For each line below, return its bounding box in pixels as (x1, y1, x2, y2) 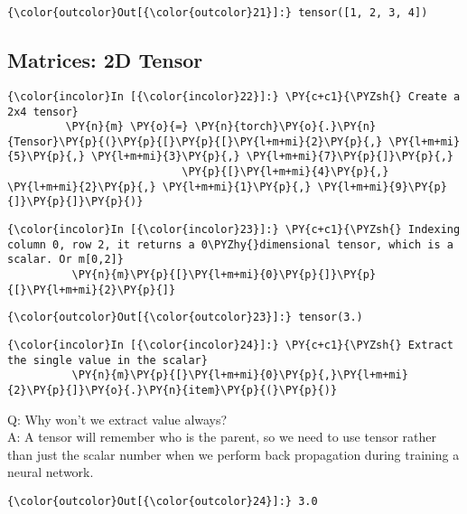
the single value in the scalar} (7, 353, 208, 367)
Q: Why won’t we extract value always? (7, 409, 228, 428)
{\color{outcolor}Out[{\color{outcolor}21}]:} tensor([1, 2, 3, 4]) (7, 6, 428, 19)
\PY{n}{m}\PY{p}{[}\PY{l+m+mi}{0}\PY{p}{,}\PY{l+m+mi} (71, 369, 408, 382)
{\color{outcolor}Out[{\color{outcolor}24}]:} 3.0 (7, 495, 318, 509)
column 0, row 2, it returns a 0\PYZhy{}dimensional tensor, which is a (7, 238, 453, 251)
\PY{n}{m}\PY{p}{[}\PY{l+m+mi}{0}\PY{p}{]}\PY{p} (71, 268, 377, 282)
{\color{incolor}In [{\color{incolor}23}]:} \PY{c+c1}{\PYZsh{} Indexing (7, 223, 461, 237)
